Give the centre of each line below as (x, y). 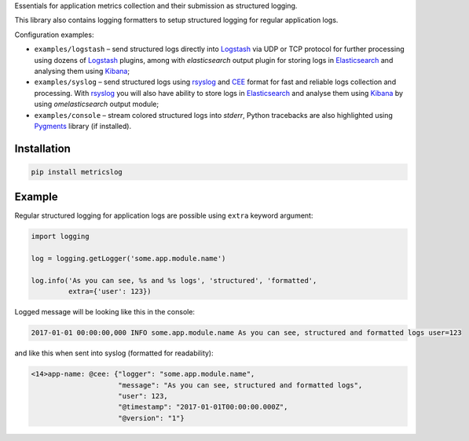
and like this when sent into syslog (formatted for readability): (114, 353)
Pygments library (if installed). (83, 126)
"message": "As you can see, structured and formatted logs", (240, 385)
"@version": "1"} (151, 418)
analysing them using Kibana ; (82, 71)
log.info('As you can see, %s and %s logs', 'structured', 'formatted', (174, 280)
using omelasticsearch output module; (97, 104)
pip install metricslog (77, 172)
